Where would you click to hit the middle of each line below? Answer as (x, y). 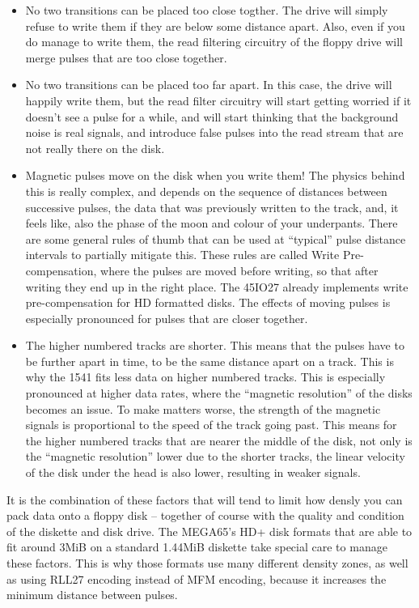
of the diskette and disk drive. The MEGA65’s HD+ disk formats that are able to (209, 531)
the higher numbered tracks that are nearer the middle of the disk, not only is (219, 440)
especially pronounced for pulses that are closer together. (167, 318)
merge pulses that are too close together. (126, 57)
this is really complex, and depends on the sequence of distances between (206, 191)
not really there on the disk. (95, 148)
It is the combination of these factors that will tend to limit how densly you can (205, 499)
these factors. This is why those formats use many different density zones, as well (207, 563)
